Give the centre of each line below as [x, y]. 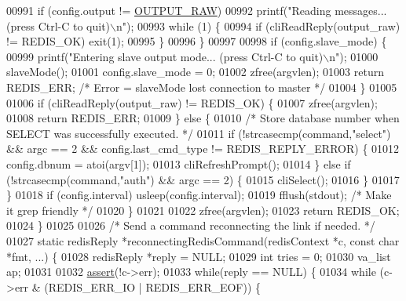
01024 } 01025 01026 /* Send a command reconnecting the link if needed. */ [191, 225]
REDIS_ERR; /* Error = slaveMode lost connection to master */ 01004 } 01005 [202, 87]
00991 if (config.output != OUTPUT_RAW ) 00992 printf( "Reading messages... [197, 10]
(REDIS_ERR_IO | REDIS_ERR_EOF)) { [153, 286]
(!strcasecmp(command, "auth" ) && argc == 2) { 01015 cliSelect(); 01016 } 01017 [203, 179]
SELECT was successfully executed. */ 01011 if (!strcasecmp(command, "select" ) [199, 133]
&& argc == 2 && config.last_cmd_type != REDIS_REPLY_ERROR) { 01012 [203, 149]
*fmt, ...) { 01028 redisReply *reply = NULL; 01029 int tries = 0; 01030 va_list [199, 256]
